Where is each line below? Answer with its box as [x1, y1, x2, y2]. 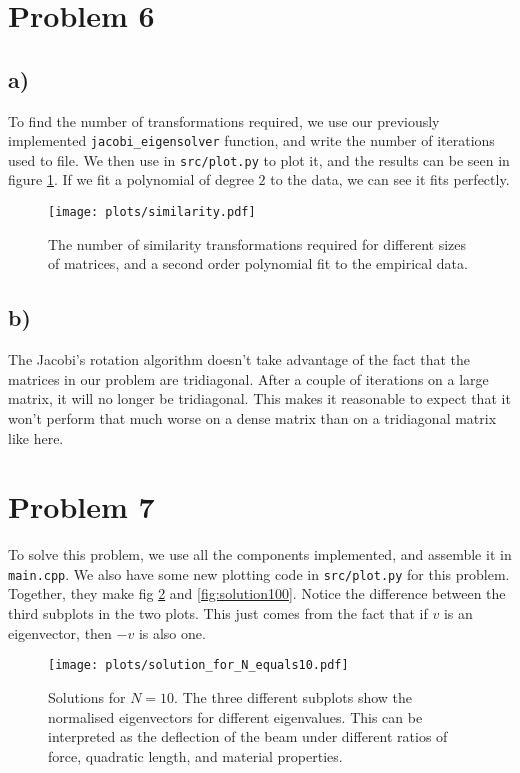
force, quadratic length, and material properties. [48, 745, 343, 766]
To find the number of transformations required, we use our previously [8, 110, 440, 131]
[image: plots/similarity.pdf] [48, 205, 256, 220]
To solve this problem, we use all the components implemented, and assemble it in [8, 544, 512, 565]
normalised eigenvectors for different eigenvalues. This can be [48, 706, 423, 727]
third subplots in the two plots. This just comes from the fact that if [8, 603, 428, 624]
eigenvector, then [8, 622, 112, 643]
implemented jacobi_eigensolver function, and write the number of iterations [8, 130, 495, 151]
